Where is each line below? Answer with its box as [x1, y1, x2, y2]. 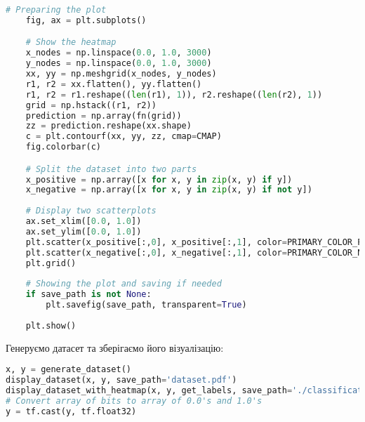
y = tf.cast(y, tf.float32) [6, 406, 137, 416]
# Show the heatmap [25, 37, 117, 48]
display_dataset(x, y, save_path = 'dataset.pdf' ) [6, 375, 237, 385]
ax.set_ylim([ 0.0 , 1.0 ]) [25, 226, 142, 237]
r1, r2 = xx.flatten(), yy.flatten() [25, 79, 202, 89]
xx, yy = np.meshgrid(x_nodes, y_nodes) [25, 69, 217, 79]
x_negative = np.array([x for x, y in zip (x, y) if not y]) [25, 185, 312, 195]
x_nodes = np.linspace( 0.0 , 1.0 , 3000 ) [25, 48, 212, 58]
